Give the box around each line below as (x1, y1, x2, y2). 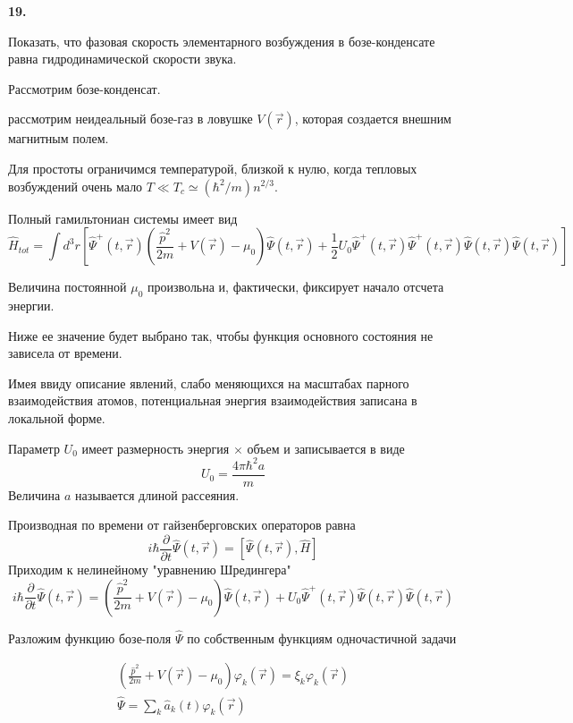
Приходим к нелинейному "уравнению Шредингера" (8, 559, 291, 578)
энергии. (8, 295, 55, 314)
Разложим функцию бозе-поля (8, 628, 172, 647)
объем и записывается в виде (247, 438, 405, 457)
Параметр (8, 438, 60, 457)
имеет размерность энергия (81, 438, 230, 457)
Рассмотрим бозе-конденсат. (8, 79, 161, 98)
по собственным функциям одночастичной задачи (187, 628, 457, 647)
